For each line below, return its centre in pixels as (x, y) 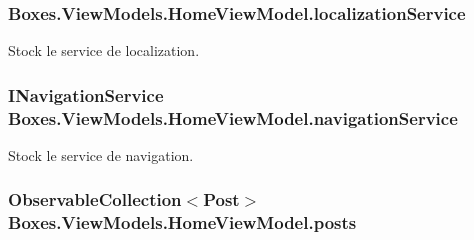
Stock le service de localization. (104, 50)
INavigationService (86, 94)
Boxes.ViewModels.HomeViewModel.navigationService (233, 117)
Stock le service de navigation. (101, 154)
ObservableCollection (95, 199)
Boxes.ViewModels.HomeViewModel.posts (182, 222)
